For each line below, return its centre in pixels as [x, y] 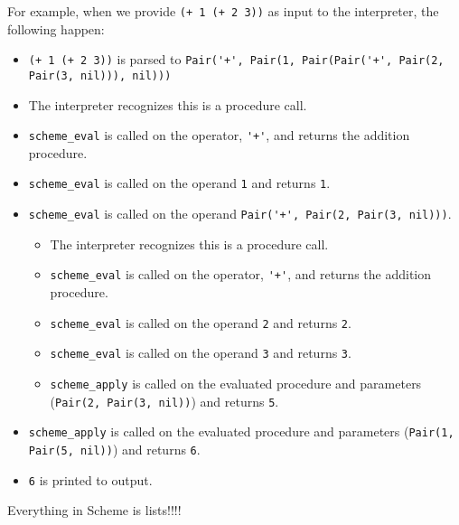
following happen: [56, 28]
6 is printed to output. [90, 479]
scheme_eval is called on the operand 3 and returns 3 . [201, 353]
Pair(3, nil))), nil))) [100, 75]
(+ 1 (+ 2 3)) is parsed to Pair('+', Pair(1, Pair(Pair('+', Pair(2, [236, 59]
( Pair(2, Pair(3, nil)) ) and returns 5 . [164, 401]
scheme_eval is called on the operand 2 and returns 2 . [201, 322]
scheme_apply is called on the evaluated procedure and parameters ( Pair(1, [241, 431]
